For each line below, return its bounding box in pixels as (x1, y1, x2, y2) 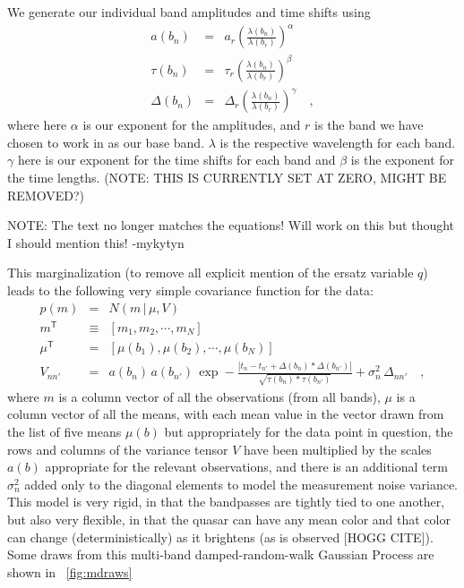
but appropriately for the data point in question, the (164, 422, 453, 441)
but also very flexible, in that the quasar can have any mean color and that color (7, 509, 451, 528)
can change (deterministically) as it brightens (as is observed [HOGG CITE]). (7, 527, 434, 546)
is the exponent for (350, 150, 455, 169)
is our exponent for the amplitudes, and (82, 115, 301, 134)
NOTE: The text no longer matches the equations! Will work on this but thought (7, 216, 455, 234)
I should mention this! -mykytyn (7, 233, 185, 251)
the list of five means (7, 422, 122, 441)
